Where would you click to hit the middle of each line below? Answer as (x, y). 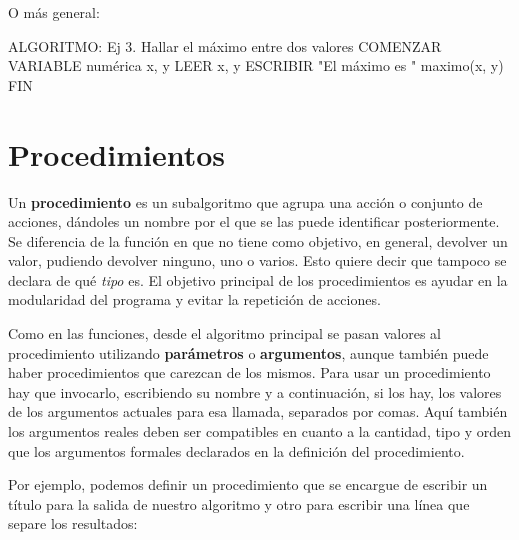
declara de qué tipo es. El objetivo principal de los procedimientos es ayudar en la (258, 279)
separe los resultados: (73, 523)
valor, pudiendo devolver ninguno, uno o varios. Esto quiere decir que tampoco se (257, 260)
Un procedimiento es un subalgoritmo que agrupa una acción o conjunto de (245, 201)
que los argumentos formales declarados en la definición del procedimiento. (236, 450)
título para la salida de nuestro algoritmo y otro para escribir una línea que (239, 503)
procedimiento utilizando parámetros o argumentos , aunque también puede (248, 352)
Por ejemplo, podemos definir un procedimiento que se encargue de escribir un (248, 484)
